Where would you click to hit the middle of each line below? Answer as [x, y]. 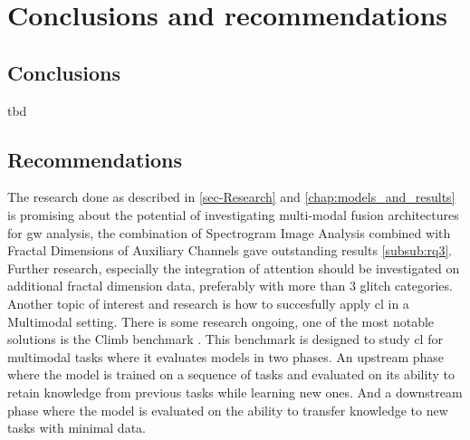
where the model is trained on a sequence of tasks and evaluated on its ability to [231, 374]
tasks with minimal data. [77, 428]
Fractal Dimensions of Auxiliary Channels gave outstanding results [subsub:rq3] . [230, 250]
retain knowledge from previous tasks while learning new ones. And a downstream [235, 392]
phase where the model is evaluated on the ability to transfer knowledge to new [228, 410]
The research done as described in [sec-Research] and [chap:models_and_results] [231, 197]
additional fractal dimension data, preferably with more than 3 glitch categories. [230, 286]
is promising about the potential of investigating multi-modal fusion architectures [233, 214]
